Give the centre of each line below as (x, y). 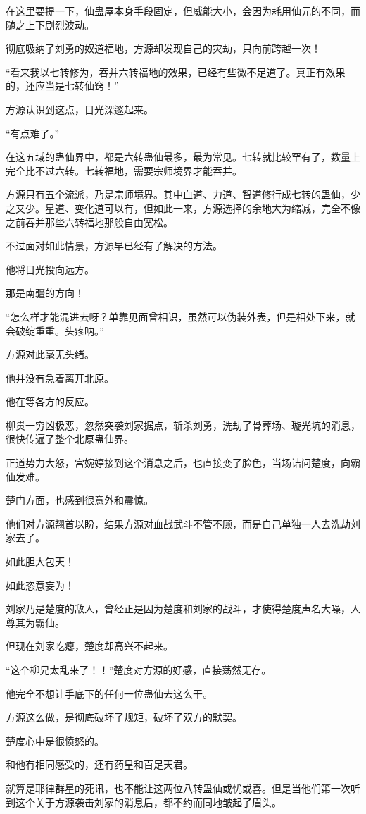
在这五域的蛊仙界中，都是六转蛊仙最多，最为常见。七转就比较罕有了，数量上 (183, 157)
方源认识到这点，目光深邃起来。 (80, 109)
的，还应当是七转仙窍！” (62, 86)
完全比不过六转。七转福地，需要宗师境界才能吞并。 (124, 170)
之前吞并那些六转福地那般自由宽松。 (89, 222)
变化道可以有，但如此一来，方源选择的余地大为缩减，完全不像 (217, 208)
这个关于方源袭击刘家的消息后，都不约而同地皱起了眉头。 (148, 802)
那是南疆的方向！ (45, 293)
